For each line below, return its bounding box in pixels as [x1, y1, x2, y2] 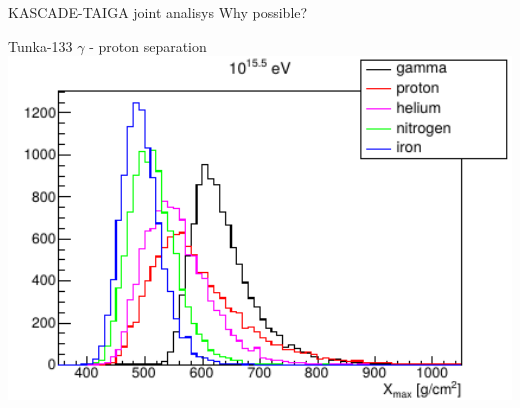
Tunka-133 [8, 35, 73, 56]
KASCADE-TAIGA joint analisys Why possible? [8, 2, 308, 22]
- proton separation [89, 35, 207, 56]
